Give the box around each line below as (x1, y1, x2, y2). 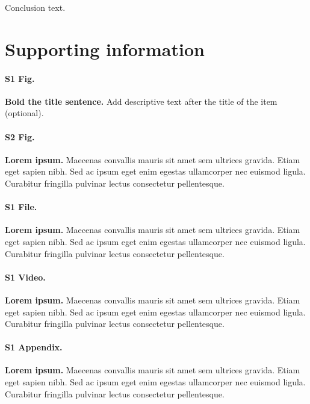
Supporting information (5, 36, 205, 61)
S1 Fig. (5, 72, 35, 84)
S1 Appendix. (5, 341, 63, 353)
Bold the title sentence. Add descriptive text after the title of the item (5, 95, 277, 107)
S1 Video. (5, 270, 46, 283)
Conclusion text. (5, 1, 66, 13)
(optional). (5, 107, 44, 119)
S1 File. (5, 200, 37, 213)
